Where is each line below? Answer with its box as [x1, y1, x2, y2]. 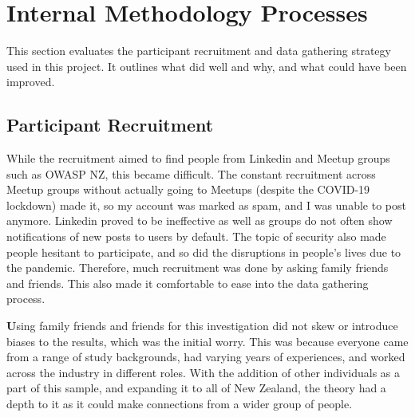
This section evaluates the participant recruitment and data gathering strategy [6, 42, 391, 59]
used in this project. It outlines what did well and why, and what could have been [6, 57, 407, 74]
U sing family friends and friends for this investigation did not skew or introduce [6, 317, 398, 334]
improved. [6, 73, 55, 90]
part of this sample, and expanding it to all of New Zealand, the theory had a [6, 380, 386, 396]
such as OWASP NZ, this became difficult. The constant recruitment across [6, 165, 376, 182]
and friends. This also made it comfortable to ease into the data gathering [6, 274, 369, 291]
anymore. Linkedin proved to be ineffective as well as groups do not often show [6, 212, 393, 229]
